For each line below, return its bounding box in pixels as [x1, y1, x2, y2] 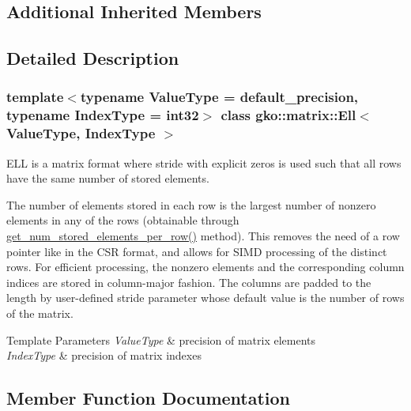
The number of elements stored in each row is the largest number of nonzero [6, 196, 376, 213]
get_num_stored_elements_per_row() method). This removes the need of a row [6, 228, 400, 243]
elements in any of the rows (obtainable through [6, 212, 239, 228]
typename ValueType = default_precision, [80, 87, 359, 107]
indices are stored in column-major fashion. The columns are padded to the [6, 273, 371, 290]
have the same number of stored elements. [6, 170, 209, 187]
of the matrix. [6, 304, 74, 321]
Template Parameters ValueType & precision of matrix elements [6, 331, 316, 348]
